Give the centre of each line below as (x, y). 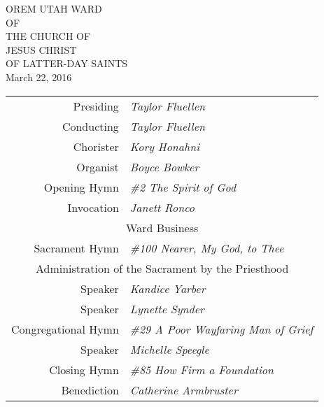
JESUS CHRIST (41, 49)
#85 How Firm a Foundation (202, 369)
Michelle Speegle (169, 349)
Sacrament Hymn (76, 248)
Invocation (93, 207)
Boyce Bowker (164, 166)
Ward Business (162, 227)
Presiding (96, 106)
